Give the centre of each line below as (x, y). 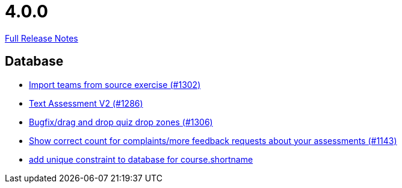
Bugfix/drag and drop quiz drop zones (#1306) (121, 122)
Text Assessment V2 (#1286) (86, 103)
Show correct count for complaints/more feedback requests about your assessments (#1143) (213, 140)
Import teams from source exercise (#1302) (115, 84)
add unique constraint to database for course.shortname (141, 159)
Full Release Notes (42, 38)
